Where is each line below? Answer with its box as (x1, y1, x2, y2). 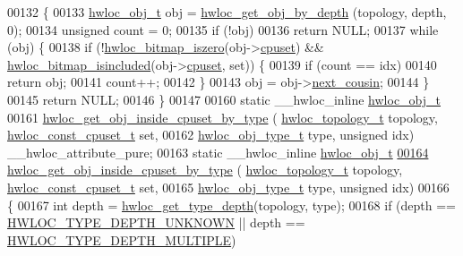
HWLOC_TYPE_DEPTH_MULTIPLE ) (7, 230, 236, 249)
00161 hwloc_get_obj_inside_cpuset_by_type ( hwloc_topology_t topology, (7, 107, 438, 126)
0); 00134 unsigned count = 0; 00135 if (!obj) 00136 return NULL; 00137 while (7, 20, 439, 38)
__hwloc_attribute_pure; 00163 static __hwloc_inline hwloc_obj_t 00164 (7, 142, 429, 161)
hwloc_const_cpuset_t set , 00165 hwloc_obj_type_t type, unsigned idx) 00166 (7, 177, 450, 196)
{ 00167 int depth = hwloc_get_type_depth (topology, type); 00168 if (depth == (7, 195, 456, 214)
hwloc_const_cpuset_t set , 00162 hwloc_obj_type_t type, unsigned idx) (7, 125, 415, 144)
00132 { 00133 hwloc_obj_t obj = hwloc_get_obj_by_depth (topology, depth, (7, 3, 447, 21)
